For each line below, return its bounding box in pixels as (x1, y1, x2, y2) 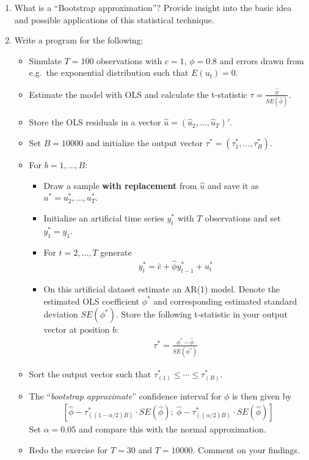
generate (100, 245, 132, 258)
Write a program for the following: (14, 34, 144, 46)
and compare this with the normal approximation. (78, 423, 266, 436)
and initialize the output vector (85, 136, 203, 149)
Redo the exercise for (29, 443, 108, 456)
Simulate (29, 54, 62, 67)
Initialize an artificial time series (43, 211, 164, 224)
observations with (96, 54, 162, 67)
